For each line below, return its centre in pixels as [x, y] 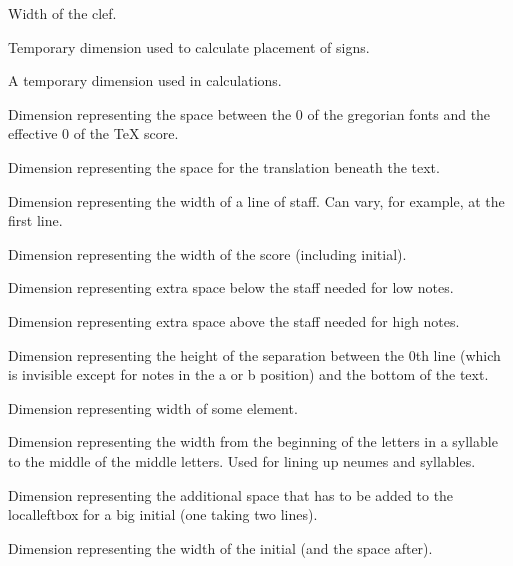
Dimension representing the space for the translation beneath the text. [224, 166]
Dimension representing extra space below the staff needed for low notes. [231, 287]
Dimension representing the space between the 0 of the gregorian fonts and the [249, 113]
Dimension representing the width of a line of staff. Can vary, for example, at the [256, 200]
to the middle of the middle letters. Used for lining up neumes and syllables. [242, 460]
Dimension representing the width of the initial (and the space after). [220, 547]
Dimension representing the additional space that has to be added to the [231, 494]
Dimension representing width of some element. [153, 407]
